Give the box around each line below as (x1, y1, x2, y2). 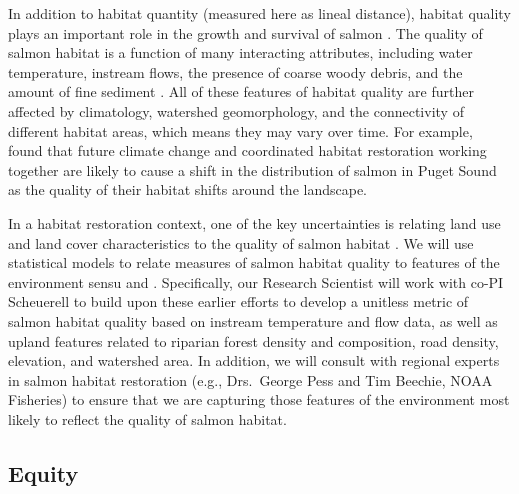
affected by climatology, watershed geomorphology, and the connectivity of (8, 100, 464, 121)
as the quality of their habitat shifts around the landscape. (8, 179, 367, 200)
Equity (8, 457, 79, 488)
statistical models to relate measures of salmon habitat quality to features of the (8, 252, 500, 273)
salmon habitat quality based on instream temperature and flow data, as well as (8, 310, 498, 331)
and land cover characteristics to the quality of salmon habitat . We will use (8, 232, 474, 253)
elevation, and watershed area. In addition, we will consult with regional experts (8, 350, 500, 371)
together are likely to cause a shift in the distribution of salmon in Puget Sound (8, 159, 497, 180)
